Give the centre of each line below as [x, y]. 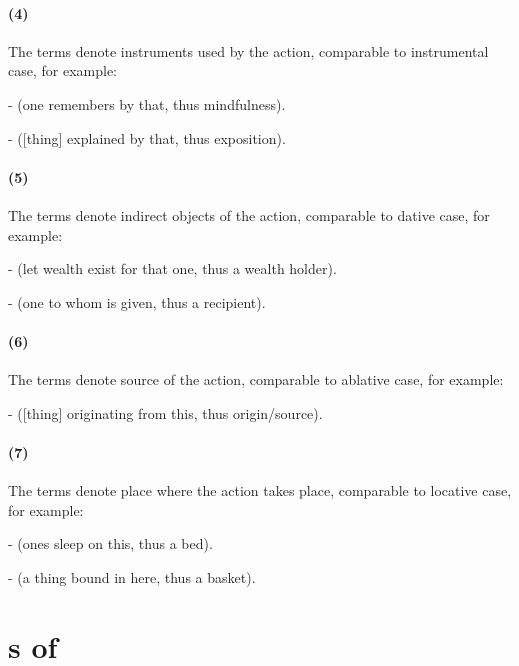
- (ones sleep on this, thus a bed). [110, 543]
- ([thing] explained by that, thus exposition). [147, 137]
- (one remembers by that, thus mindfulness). [147, 103]
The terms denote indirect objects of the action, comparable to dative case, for [249, 214]
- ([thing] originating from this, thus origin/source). [165, 412]
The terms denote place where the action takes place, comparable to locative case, [260, 490]
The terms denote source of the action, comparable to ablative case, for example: [256, 379]
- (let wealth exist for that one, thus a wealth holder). [172, 268]
